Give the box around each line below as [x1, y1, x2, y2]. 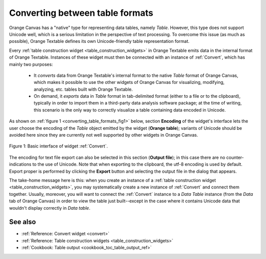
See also [9, 218, 36, 226]
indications [9, 161, 32, 167]
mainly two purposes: [9, 61, 53, 67]
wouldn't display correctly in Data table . [9, 205, 91, 211]
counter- [226, 154, 244, 160]
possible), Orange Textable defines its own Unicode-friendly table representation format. [9, 38, 190, 44]
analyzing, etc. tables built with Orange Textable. [33, 86, 133, 92]
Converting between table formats [9, 7, 154, 18]
